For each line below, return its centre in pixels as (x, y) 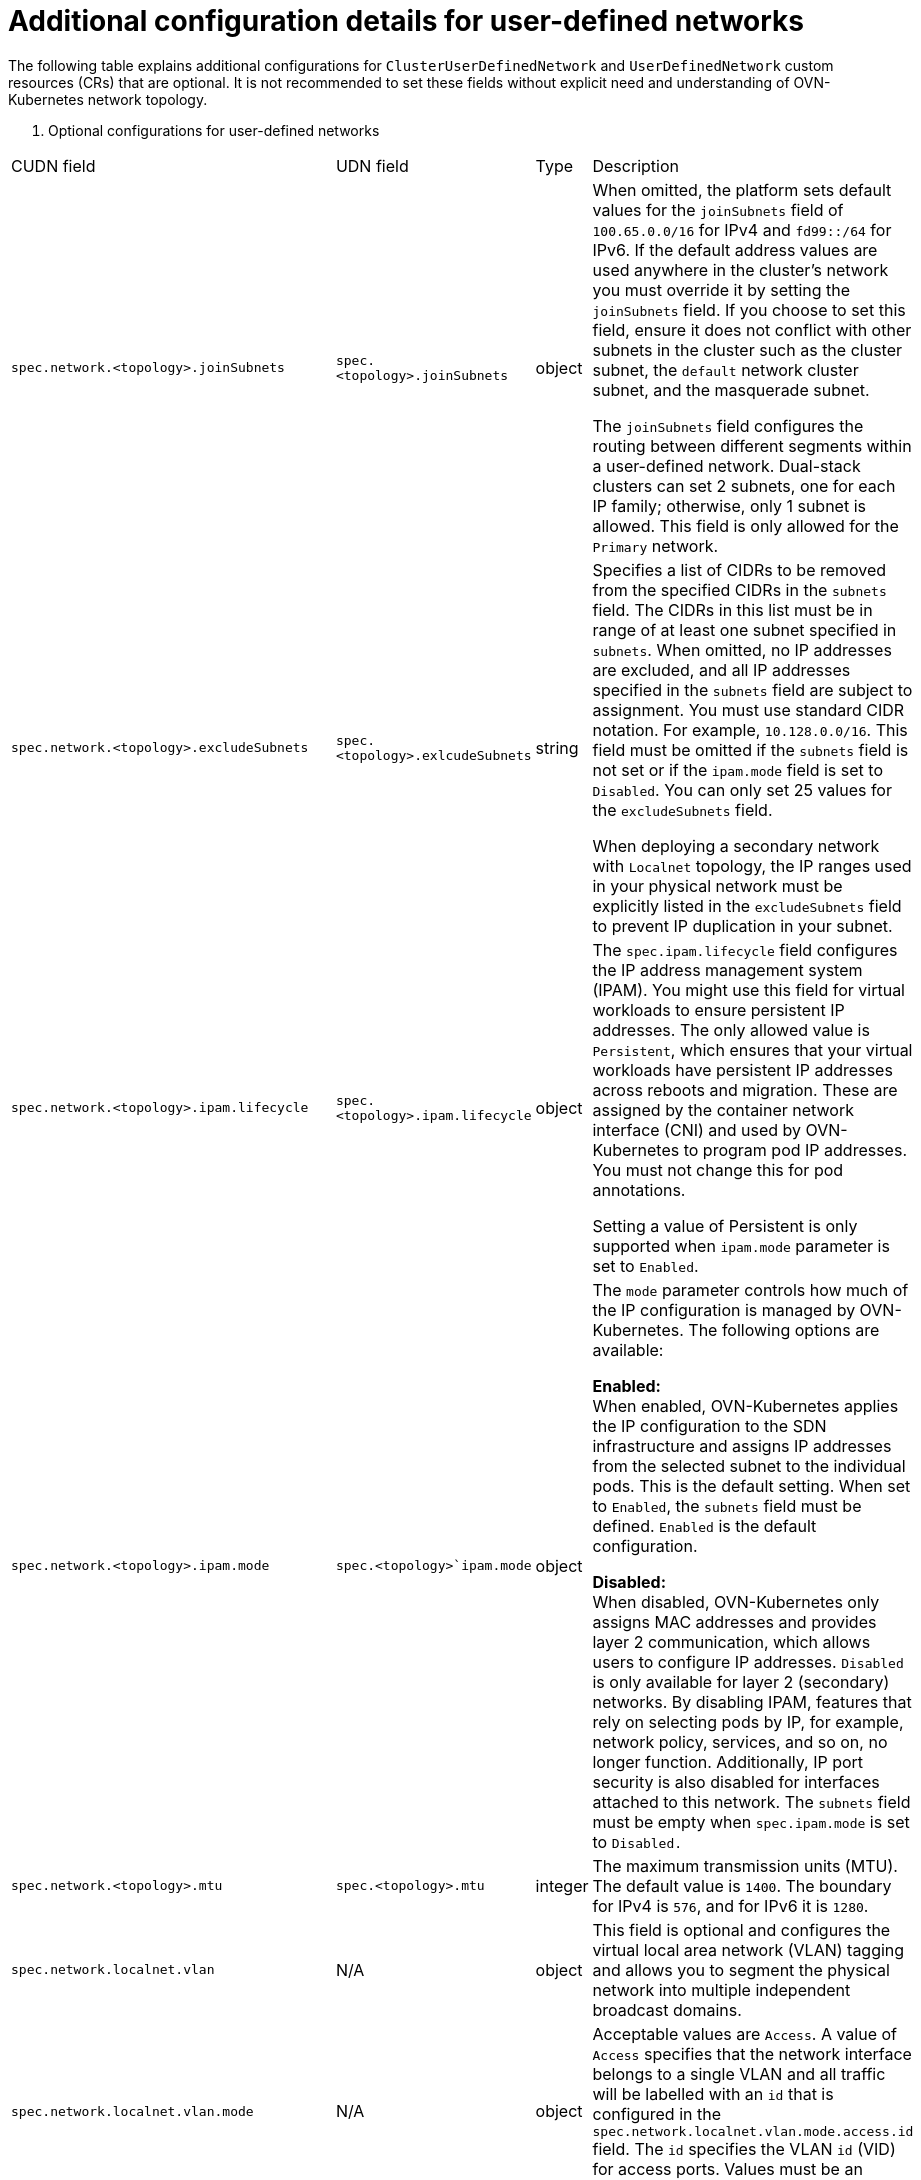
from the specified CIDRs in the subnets (739, 589)
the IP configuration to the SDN (709, 1425)
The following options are (784, 1329)
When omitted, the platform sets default (742, 189)
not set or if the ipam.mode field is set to (737, 769)
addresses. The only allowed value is (731, 1029)
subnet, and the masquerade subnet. (731, 389)
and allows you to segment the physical (741, 1969)
